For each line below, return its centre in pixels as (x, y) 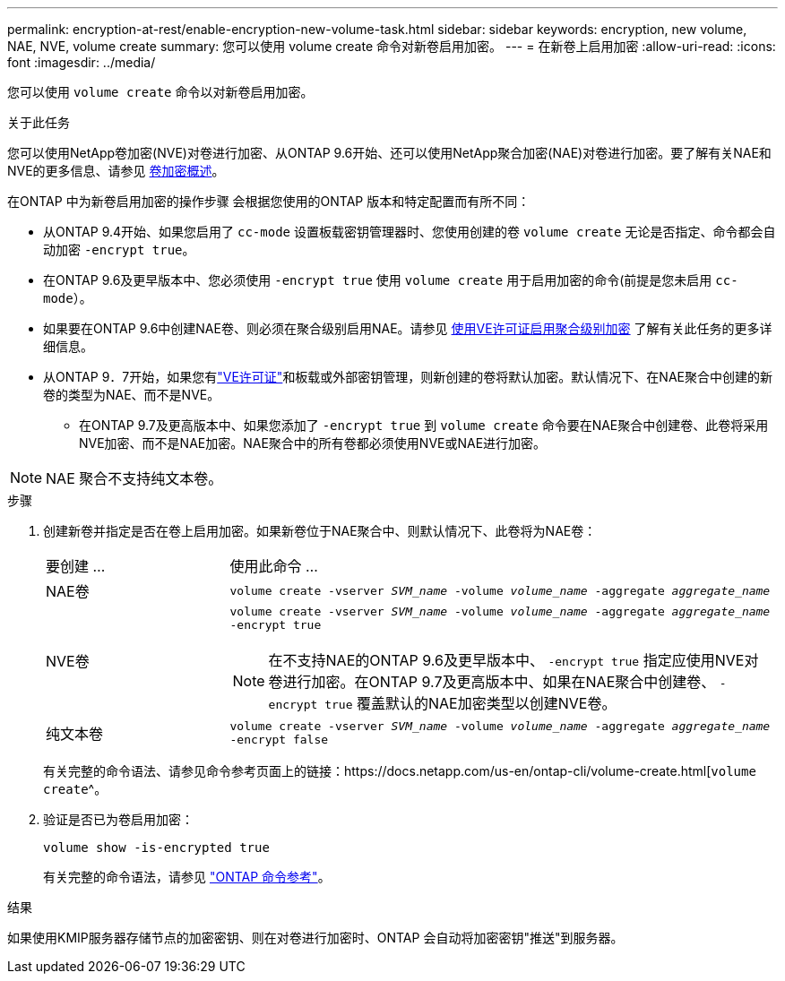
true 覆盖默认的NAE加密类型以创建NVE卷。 (470, 703)
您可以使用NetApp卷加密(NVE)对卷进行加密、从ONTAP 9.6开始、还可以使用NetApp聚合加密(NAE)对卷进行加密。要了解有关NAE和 (389, 153)
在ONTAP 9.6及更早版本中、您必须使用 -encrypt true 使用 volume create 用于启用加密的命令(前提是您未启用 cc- (391, 280)
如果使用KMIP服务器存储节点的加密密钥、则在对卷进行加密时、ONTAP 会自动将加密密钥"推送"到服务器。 (315, 938)
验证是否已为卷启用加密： (118, 819)
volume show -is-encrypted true (156, 848)
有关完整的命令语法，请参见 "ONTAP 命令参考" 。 (187, 877)
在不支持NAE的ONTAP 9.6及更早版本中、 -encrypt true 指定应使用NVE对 (513, 660)
